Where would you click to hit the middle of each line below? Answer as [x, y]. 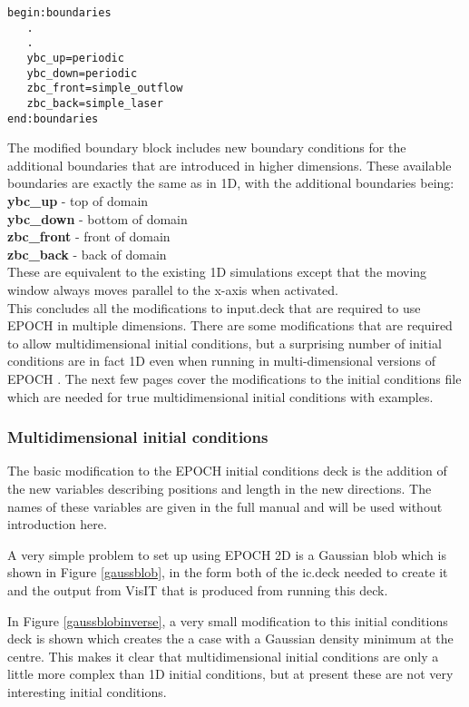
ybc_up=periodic [75, 58]
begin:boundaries [59, 13]
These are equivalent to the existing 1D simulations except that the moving [217, 272]
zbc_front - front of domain [89, 236]
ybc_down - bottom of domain [98, 218]
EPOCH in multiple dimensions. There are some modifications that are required [230, 325]
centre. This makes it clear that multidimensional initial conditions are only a [223, 656]
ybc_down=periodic [82, 73]
